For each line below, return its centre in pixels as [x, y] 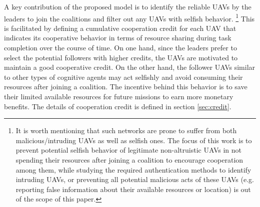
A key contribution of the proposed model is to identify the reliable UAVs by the [128, 6]
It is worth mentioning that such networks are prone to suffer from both [126, 130]
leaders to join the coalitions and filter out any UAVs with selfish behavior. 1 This [129, 17]
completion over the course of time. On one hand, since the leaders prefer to [120, 48]
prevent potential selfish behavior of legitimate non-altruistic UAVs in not [128, 150]
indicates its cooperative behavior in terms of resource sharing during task [118, 38]
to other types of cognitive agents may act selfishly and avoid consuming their [123, 77]
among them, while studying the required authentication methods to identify [133, 169]
